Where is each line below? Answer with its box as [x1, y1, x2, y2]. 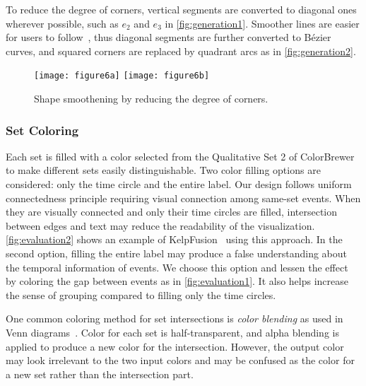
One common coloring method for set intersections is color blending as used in [6, 311, 343, 326]
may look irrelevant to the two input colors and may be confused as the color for [6, 353, 355, 368]
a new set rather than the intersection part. [6, 366, 194, 381]
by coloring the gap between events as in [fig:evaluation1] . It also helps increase [6, 274, 348, 288]
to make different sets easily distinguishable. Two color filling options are [6, 163, 321, 177]
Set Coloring [6, 121, 79, 139]
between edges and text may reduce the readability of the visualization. [6, 218, 315, 233]
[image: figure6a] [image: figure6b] [34, 71, 210, 81]
